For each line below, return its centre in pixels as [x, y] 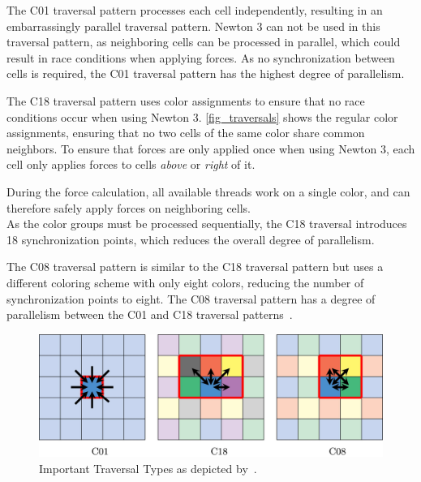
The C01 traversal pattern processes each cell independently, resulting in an [195, 10]
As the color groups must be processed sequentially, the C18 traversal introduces [207, 224]
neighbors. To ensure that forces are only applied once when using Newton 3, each [211, 148]
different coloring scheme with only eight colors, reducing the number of [185, 282]
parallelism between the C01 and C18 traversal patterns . [150, 314]
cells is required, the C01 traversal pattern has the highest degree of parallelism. [206, 73]
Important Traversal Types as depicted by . [148, 468]
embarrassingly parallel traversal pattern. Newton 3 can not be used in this [193, 26]
